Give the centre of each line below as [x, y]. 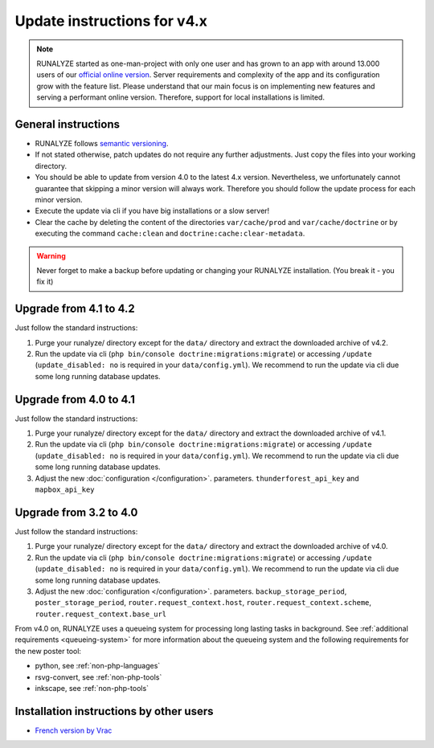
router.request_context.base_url [101, 614]
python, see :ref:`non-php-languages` [98, 666]
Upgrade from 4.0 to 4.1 [75, 399]
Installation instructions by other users [114, 711]
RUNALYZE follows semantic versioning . [102, 144]
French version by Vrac [74, 730]
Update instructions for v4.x [111, 21]
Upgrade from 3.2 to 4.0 [76, 512]
